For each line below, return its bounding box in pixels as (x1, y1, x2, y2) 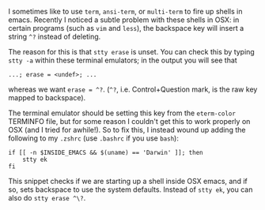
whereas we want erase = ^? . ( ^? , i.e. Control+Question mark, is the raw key (8, 84, 258, 94)
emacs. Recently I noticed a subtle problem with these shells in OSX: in (8, 15, 240, 24)
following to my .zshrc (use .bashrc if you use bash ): (8, 133, 180, 143)
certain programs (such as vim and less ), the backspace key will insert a (8, 24, 244, 32)
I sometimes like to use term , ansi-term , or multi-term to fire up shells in (8, 7, 243, 16)
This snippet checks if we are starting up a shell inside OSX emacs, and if (8, 177, 248, 186)
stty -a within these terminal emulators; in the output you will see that (8, 55, 237, 65)
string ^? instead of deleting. (8, 32, 101, 41)
